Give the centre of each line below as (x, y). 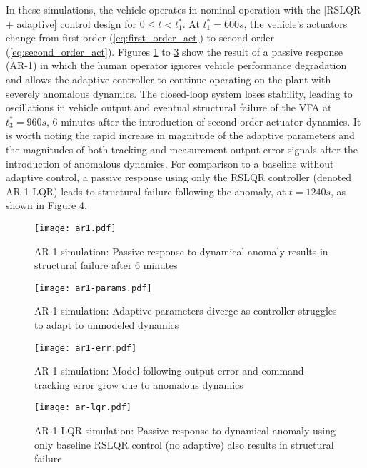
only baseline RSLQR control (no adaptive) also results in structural (184, 444)
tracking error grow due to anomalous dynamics (139, 384)
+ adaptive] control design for (71, 23)
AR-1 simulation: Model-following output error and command (169, 371)
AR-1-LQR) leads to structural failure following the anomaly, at (146, 191)
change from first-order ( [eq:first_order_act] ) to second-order (140, 37)
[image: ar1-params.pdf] (93, 288)
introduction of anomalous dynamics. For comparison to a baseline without (170, 163)
